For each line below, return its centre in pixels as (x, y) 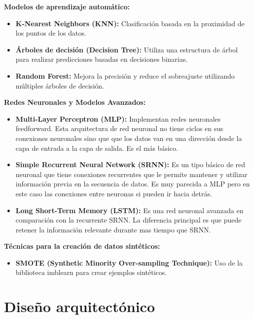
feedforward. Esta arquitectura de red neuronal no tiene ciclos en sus (119, 128)
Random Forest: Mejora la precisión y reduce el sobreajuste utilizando (125, 75)
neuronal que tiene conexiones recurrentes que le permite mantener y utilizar (131, 174)
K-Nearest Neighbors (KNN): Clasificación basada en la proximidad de (130, 23)
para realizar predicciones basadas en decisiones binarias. (102, 59)
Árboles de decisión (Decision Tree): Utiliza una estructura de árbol (127, 49)
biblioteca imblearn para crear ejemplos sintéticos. (91, 272)
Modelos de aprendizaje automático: (67, 6)
